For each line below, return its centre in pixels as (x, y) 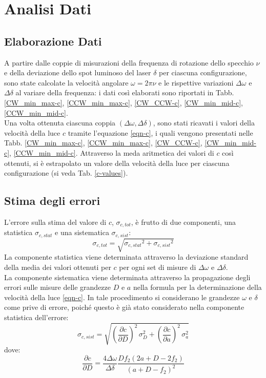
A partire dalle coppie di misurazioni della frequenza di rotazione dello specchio (129, 62)
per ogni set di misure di (158, 267)
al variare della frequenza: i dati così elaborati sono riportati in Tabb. (125, 92)
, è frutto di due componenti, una (183, 222)
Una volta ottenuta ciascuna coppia (60, 123)
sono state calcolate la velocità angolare (66, 82)
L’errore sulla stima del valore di (55, 222)
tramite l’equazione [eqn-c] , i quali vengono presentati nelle (160, 132)
